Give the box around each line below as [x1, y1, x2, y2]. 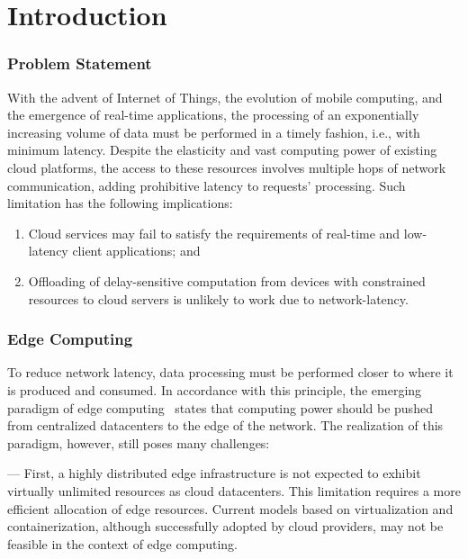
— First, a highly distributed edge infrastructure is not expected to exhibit [7, 464, 421, 482]
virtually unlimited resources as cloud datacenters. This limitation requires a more [7, 481, 461, 500]
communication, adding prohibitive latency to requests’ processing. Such [7, 176, 406, 194]
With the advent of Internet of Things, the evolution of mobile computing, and [7, 87, 443, 106]
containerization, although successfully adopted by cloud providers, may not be [7, 517, 444, 536]
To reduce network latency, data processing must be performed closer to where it [7, 363, 454, 382]
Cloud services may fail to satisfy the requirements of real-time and [28, 223, 400, 242]
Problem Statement [7, 52, 152, 75]
